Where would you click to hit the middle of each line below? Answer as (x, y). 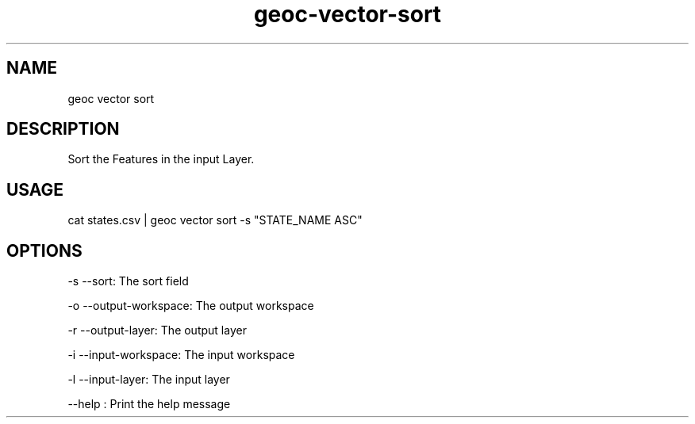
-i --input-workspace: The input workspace (181, 355)
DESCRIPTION (63, 129)
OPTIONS (44, 250)
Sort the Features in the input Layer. (161, 159)
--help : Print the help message (149, 404)
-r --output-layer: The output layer (157, 330)
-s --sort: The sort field (128, 281)
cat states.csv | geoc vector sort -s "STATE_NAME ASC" (215, 220)
